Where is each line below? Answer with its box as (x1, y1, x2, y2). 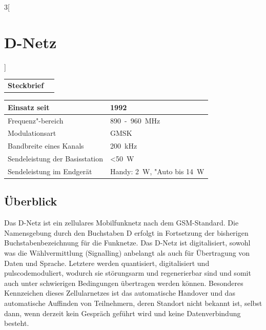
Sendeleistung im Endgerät (8, 166, 92, 176)
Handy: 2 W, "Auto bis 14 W (110, 166, 204, 176)
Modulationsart (8, 128, 56, 138)
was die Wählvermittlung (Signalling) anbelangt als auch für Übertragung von (4, 247, 250, 258)
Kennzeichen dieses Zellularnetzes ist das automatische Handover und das (4, 287, 235, 298)
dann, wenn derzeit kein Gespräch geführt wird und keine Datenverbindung (4, 307, 241, 318)
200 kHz (110, 140, 137, 151)
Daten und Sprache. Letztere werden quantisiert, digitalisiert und (4, 257, 210, 268)
